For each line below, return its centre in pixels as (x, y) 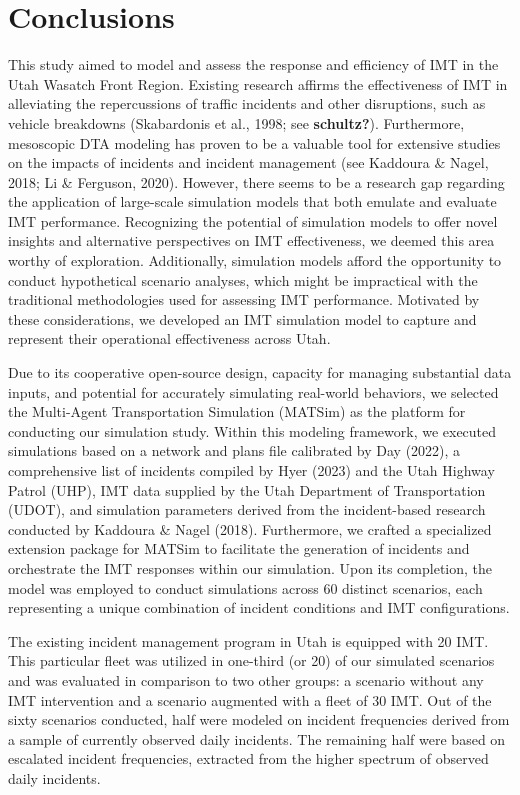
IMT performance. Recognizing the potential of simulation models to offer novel (253, 220)
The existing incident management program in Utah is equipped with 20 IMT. (248, 640)
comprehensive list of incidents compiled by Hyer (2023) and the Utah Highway (251, 470)
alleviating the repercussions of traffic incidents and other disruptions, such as (247, 103)
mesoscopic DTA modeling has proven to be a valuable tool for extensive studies (254, 142)
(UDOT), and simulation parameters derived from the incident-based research (247, 509)
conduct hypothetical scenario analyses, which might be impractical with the (243, 279)
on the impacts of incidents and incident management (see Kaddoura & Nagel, (248, 162)
